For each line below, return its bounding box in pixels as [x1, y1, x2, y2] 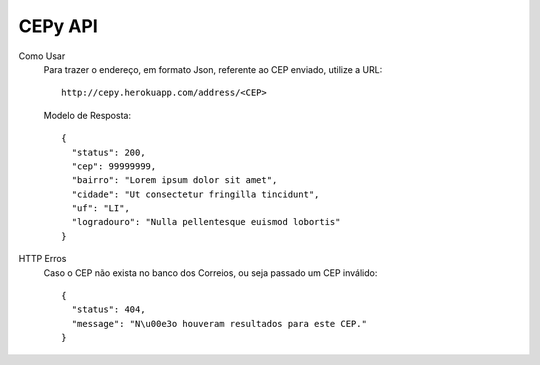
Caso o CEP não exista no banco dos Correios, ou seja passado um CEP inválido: [43, 266, 378, 279]
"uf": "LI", [71, 203, 130, 214]
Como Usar [18, 50, 66, 62]
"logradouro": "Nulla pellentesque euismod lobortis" [71, 216, 341, 228]
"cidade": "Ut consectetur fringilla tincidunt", [71, 188, 320, 200]
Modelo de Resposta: [43, 109, 132, 121]
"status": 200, [71, 146, 146, 158]
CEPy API [18, 15, 99, 37]
